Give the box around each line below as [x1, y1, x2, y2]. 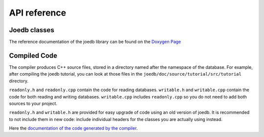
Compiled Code [9, 51, 58, 59]
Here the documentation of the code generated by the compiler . [9, 125, 138, 131]
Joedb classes [9, 26, 55, 34]
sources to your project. [9, 100, 58, 106]
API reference [9, 7, 66, 18]
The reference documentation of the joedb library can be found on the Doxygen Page [9, 39, 181, 45]
